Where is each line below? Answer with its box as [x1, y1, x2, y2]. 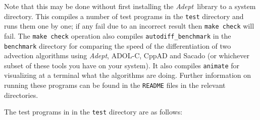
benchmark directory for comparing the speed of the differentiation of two [4, 40, 231, 51]
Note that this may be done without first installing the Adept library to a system [4, 1, 256, 11]
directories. [4, 89, 38, 100]
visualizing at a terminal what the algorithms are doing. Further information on [4, 70, 251, 80]
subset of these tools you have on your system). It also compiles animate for [4, 60, 240, 70]
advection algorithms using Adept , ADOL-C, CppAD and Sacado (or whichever [4, 50, 249, 61]
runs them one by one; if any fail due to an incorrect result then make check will [4, 21, 254, 31]
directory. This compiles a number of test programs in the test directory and [4, 11, 244, 21]
